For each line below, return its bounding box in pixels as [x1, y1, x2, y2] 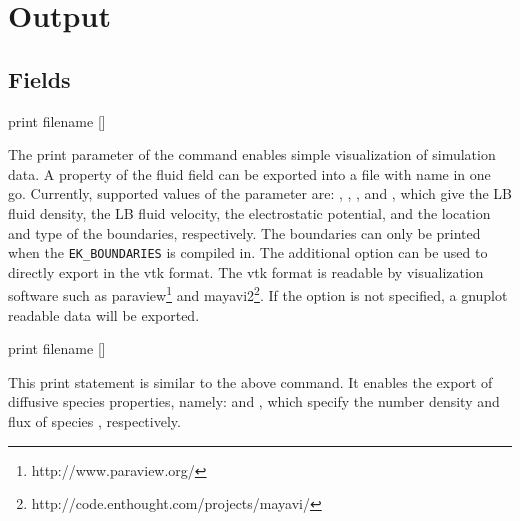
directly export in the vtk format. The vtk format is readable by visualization [8, 261, 484, 282]
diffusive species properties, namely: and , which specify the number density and [8, 391, 500, 412]
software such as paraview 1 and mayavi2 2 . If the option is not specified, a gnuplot [8, 282, 508, 306]
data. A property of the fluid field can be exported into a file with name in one [8, 163, 491, 184]
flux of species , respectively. [8, 411, 181, 432]
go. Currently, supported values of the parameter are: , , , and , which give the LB [8, 183, 512, 204]
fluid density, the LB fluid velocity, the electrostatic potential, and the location [8, 202, 491, 223]
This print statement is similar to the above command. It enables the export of [8, 371, 493, 392]
